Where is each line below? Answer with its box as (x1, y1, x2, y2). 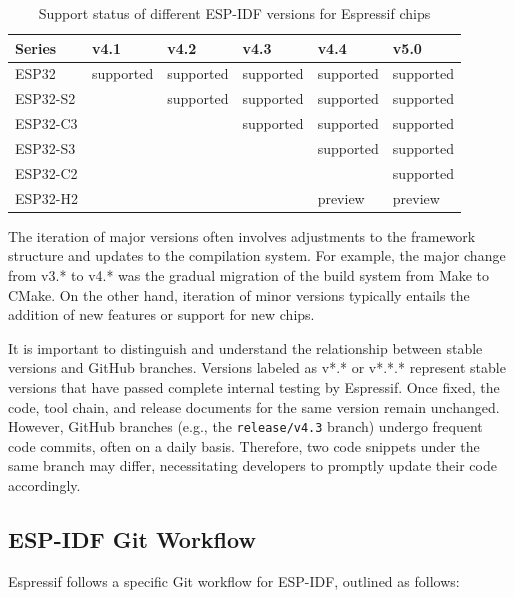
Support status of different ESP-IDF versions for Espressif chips (38, 3, 431, 23)
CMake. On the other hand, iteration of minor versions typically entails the (8, 284, 470, 305)
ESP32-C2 (15, 162, 78, 183)
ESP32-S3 (15, 137, 76, 158)
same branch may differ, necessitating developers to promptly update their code (8, 455, 497, 476)
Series (15, 37, 57, 58)
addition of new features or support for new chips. (8, 304, 315, 325)
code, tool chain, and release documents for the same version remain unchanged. (8, 396, 500, 417)
